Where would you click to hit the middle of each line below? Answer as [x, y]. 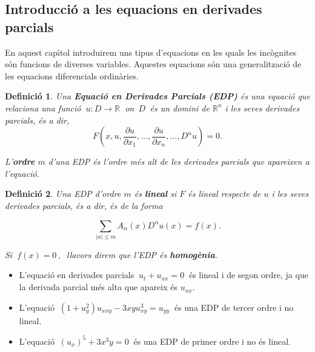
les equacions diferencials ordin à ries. [72, 75]
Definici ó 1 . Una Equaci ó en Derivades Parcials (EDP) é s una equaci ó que [157, 96]
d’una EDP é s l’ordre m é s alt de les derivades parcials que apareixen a [179, 161]
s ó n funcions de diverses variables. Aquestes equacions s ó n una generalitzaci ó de [153, 64]
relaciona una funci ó [43, 108]
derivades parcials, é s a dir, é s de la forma [84, 205]
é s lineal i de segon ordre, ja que [248, 275]
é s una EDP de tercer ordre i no [234, 307]
